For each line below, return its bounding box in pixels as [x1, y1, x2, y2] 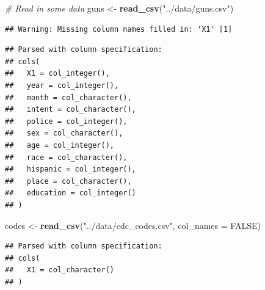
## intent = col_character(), [5, 105, 136, 114]
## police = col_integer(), [5, 117, 128, 126]
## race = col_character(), [5, 153, 128, 162]
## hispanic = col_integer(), [5, 165, 136, 174]
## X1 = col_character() [5, 266, 114, 275]
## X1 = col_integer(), [5, 69, 110, 78]
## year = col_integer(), [5, 81, 119, 90]
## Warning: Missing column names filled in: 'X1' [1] [5, 24, 233, 34]
